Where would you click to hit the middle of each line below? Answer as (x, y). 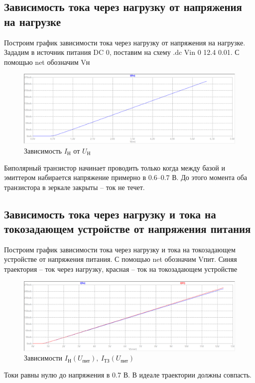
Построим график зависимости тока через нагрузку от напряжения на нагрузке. (125, 42)
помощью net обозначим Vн (47, 62)
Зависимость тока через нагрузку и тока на (110, 214)
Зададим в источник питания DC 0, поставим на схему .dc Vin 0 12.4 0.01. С (122, 52)
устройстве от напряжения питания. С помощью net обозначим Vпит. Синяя (121, 259)
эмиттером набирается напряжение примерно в (75, 177)
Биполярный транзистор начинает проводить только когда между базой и (115, 167)
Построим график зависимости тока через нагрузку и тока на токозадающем (120, 249)
